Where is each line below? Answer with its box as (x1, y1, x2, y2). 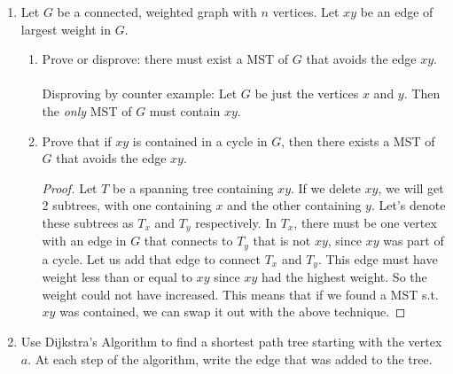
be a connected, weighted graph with (57, 3, 257, 20)
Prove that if (42, 131, 112, 150)
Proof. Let (42, 178, 98, 197)
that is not (253, 231, 311, 250)
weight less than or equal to (42, 268, 192, 286)
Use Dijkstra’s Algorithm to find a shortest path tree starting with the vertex (20, 332, 442, 351)
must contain (149, 101, 221, 120)
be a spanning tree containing (113, 178, 274, 197)
